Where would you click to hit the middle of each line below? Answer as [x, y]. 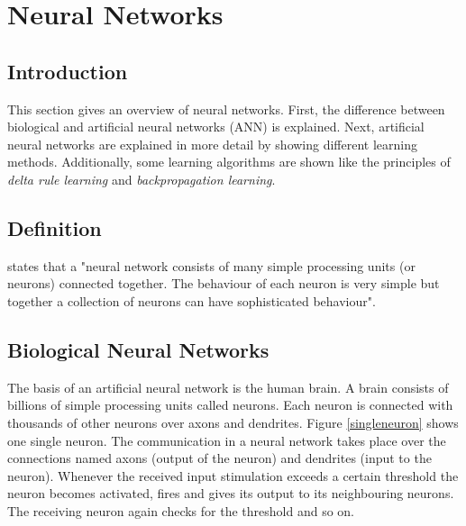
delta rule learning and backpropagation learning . [142, 179]
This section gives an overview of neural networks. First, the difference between [226, 109]
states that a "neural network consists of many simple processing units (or [211, 265]
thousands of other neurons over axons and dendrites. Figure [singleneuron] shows [233, 422]
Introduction [68, 71]
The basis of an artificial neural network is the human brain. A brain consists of [228, 387]
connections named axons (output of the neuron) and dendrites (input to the [219, 458]
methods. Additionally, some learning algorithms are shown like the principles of [229, 162]
